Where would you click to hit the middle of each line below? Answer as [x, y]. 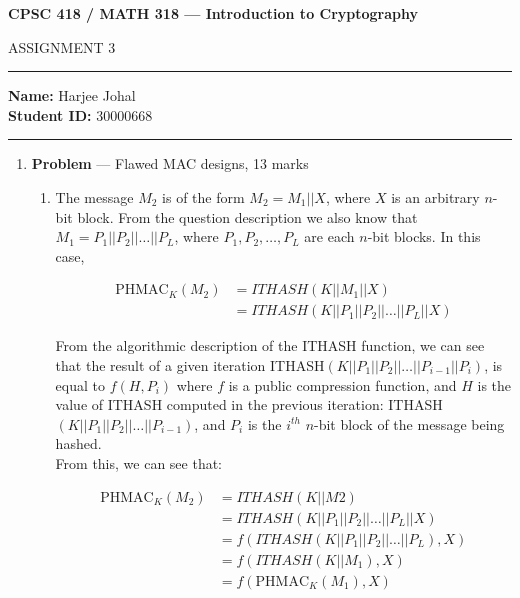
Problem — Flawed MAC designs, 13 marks [170, 163]
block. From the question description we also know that [247, 216]
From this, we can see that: [139, 462]
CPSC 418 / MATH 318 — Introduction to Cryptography [213, 13]
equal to [80, 384]
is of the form [203, 196]
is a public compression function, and [342, 384]
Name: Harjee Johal [72, 95]
